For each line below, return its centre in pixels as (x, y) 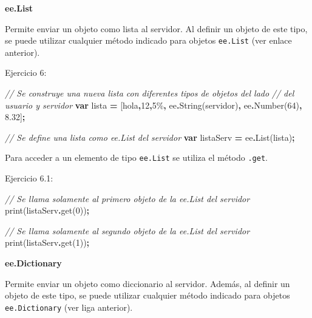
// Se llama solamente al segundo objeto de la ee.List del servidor (127, 230)
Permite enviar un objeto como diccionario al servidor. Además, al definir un (148, 283)
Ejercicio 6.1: (29, 178)
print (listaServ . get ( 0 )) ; (47, 210)
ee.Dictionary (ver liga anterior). (69, 307)
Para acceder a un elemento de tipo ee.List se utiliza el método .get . (136, 157)
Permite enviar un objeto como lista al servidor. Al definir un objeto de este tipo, (156, 28)
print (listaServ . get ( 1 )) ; (47, 242)
